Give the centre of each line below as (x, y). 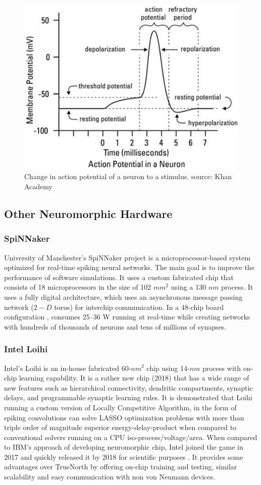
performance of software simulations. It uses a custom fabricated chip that (119, 277)
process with (222, 368)
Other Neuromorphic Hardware (88, 213)
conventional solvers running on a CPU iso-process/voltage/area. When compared (131, 437)
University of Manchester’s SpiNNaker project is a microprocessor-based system (127, 257)
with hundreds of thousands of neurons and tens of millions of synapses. (115, 326)
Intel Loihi (26, 349)
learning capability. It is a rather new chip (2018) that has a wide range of (134, 378)
